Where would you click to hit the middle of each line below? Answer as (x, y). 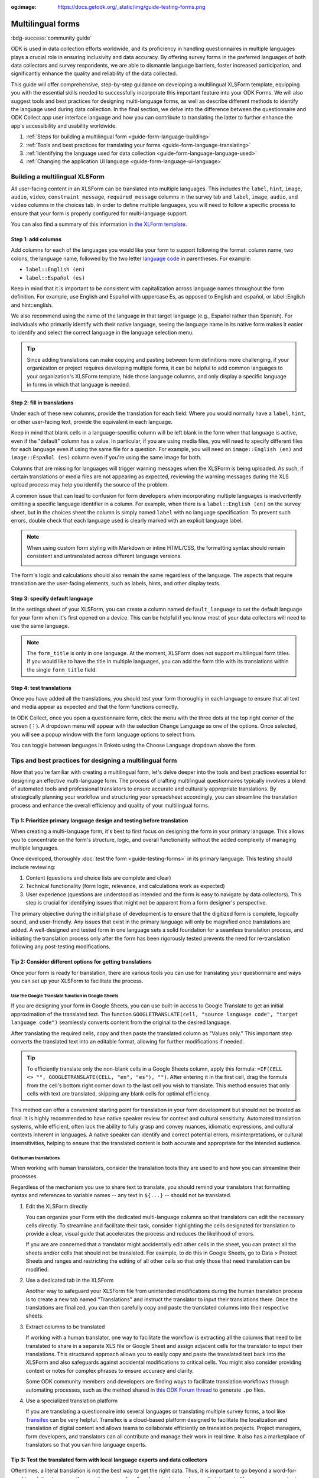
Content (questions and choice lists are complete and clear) (98, 878)
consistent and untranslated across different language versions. (105, 556)
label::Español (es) (56, 278)
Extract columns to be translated (65, 1327)
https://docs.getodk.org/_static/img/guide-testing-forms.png (131, 7)
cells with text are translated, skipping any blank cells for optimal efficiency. (119, 1093)
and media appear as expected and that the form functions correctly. (95, 707)
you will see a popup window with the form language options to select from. (103, 734)
